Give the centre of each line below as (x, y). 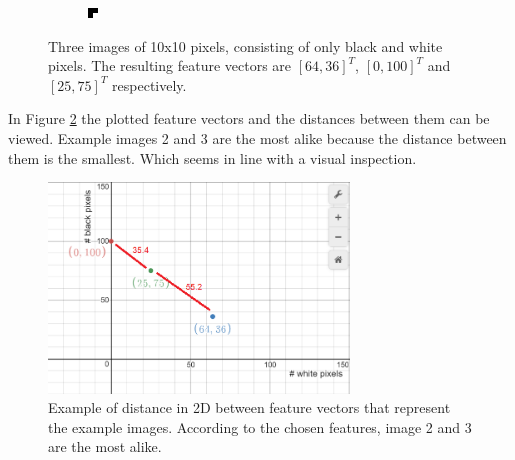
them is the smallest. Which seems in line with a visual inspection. (212, 157)
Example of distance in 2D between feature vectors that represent (249, 407)
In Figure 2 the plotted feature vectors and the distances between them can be (249, 118)
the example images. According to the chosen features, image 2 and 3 (260, 426)
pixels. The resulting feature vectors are (170, 65)
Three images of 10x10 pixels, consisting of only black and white (245, 45)
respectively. (149, 84)
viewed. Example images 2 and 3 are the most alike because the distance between (257, 137)
